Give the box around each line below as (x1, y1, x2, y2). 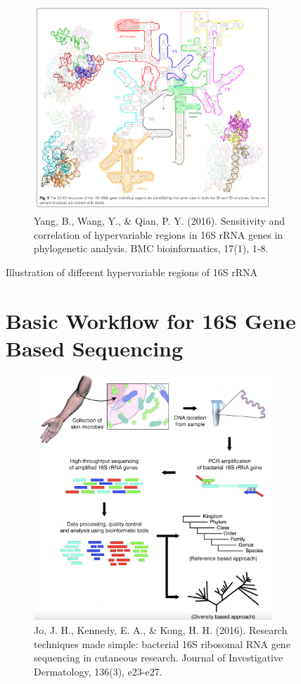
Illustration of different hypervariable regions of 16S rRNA (6, 264, 258, 279)
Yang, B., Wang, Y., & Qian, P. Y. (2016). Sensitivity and (34, 213, 286, 228)
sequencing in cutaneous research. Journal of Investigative (34, 650, 283, 665)
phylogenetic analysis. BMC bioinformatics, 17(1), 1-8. (34, 241, 269, 256)
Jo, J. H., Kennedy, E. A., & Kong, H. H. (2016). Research (34, 623, 288, 638)
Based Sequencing (6, 333, 184, 362)
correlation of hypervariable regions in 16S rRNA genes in (34, 227, 283, 242)
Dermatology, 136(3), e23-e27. (34, 664, 162, 678)
